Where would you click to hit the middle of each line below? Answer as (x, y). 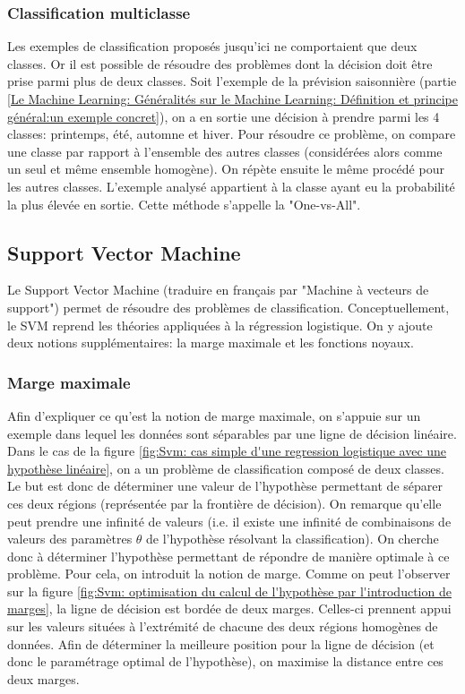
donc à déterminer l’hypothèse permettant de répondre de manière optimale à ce (228, 556)
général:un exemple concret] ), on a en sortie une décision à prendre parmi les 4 (224, 116)
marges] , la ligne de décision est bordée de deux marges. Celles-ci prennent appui (229, 608)
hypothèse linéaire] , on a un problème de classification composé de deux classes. (226, 468)
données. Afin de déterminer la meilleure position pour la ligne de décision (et (221, 643)
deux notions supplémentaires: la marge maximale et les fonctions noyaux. (211, 343)
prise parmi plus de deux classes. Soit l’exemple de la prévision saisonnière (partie (232, 81)
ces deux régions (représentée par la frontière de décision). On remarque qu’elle (224, 503)
